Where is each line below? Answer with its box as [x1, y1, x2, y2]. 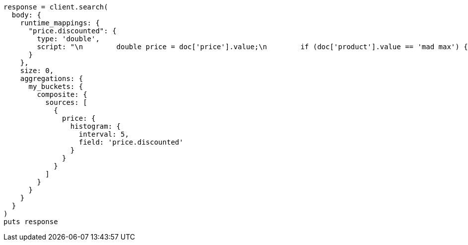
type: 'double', [37, 35, 100, 43]
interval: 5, [78, 130, 129, 138]
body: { [11, 11, 41, 19]
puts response [3, 218, 58, 226]
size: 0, [20, 67, 54, 75]
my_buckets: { [28, 82, 83, 90]
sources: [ [45, 98, 87, 106]
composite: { [37, 90, 87, 98]
